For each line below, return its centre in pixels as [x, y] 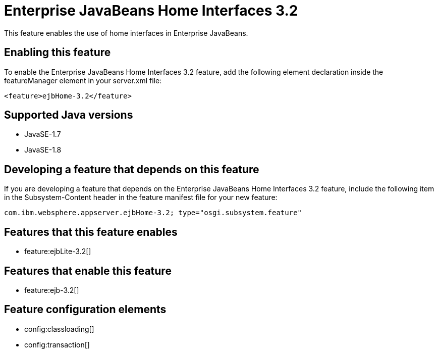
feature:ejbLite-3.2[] [58, 251]
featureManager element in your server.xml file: [83, 80]
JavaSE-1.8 [43, 150]
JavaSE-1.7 [43, 134]
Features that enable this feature [88, 271]
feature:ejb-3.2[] [52, 290]
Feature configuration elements [85, 310]
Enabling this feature [58, 53]
